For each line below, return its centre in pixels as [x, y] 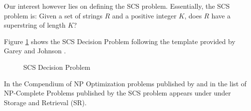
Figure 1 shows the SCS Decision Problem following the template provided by [120, 41]
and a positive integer [144, 15]
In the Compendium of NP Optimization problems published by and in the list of [125, 83]
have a [221, 15]
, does [193, 15]
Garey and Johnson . [35, 51]
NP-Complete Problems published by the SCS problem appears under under [117, 93]
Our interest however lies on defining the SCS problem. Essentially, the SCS [117, 6]
